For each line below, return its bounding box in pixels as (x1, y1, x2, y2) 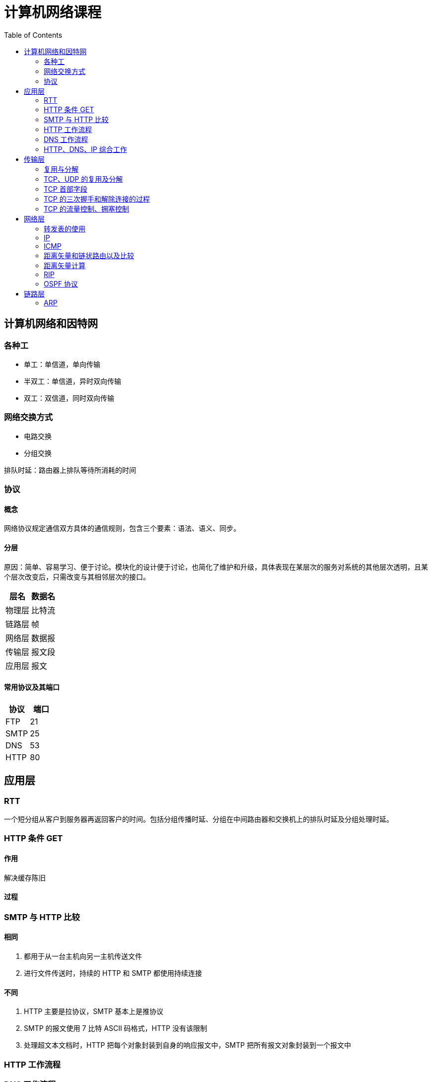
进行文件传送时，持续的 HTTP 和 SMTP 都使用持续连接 (24, 969, 202, 977)
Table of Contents (4, 30, 63, 39)
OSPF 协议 (44, 279, 78, 288)
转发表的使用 (44, 224, 85, 233)
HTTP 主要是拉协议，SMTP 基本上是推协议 (24, 1007, 163, 1016)
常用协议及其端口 (4, 683, 60, 692)
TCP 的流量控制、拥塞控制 (44, 204, 129, 213)
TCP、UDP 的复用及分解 (44, 174, 123, 183)
